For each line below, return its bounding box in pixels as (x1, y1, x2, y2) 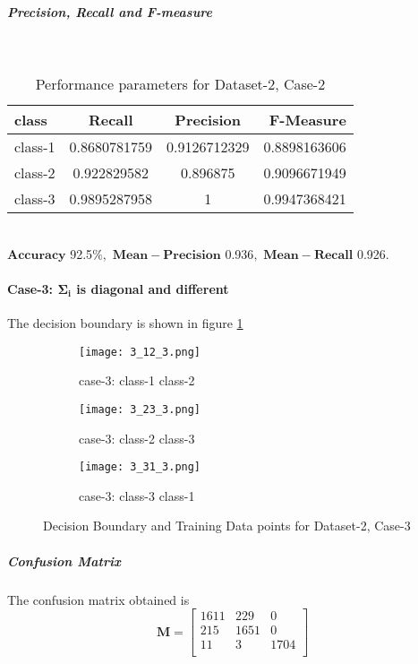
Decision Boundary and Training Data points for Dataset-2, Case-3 (43, 516, 411, 535)
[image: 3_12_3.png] (79, 345, 201, 358)
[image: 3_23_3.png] (79, 402, 201, 416)
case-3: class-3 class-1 (79, 486, 195, 504)
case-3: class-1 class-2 (79, 371, 195, 390)
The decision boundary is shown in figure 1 (7, 314, 243, 332)
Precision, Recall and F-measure (7, 2, 212, 21)
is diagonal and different (76, 279, 229, 298)
